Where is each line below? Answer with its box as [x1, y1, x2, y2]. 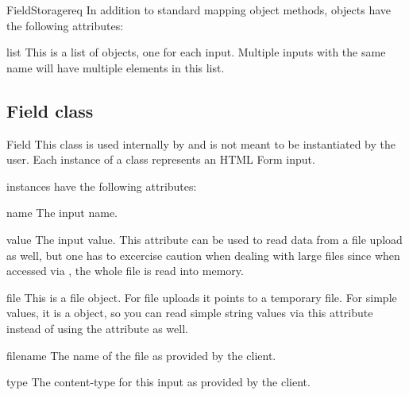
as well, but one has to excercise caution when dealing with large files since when [6, 246, 400, 263]
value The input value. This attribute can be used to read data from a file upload [6, 230, 403, 247]
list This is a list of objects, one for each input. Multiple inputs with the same [6, 44, 386, 60]
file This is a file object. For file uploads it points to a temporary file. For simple [6, 289, 397, 305]
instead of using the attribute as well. [6, 319, 188, 336]
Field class [6, 98, 94, 122]
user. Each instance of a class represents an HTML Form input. [6, 151, 315, 168]
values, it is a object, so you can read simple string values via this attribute [6, 304, 373, 321]
